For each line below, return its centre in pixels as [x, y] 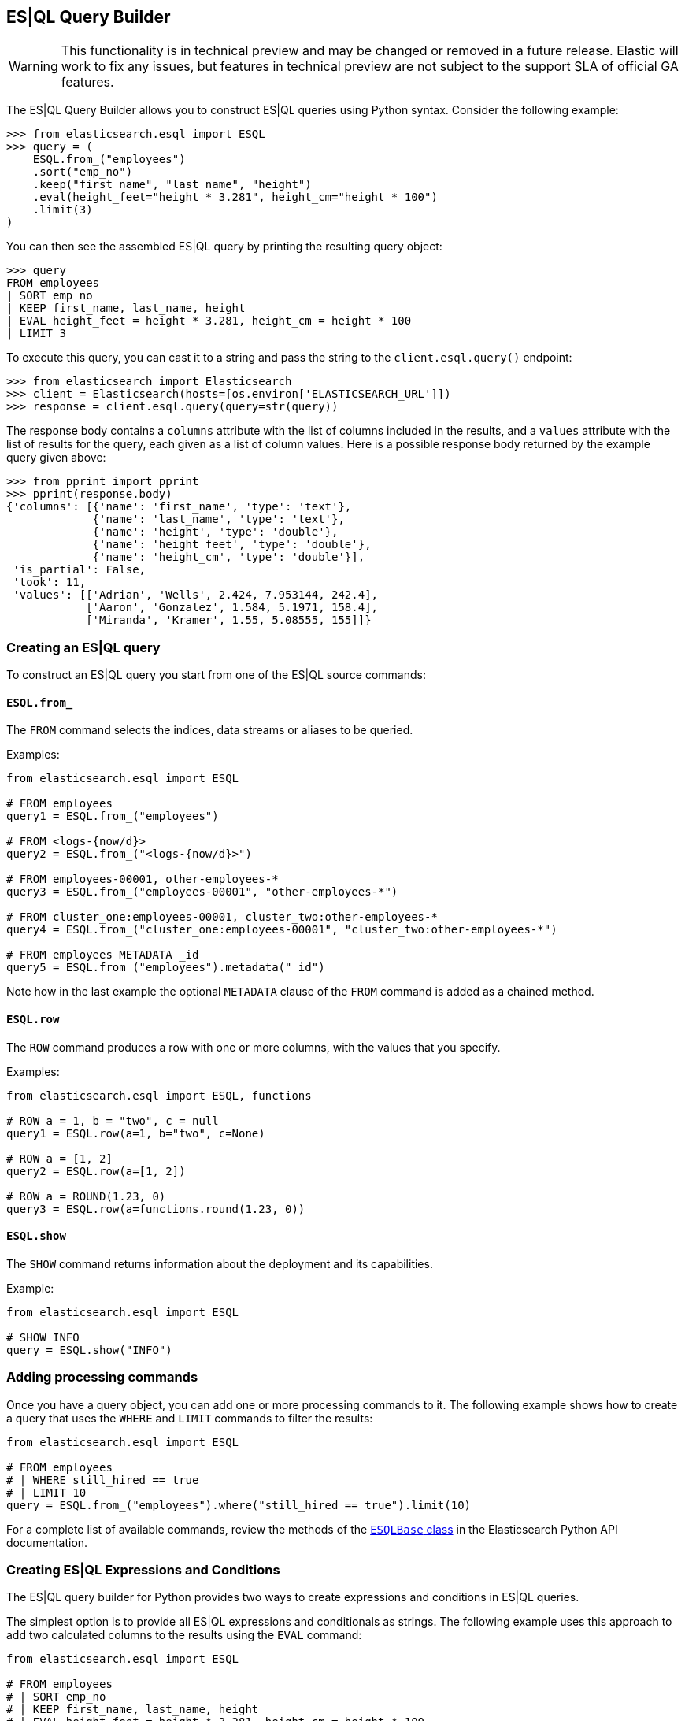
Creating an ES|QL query [83, 647]
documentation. [47, 1542]
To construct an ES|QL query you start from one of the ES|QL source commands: [216, 675]
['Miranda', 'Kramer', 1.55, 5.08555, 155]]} [229, 620]
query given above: [56, 458]
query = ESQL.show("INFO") [89, 1350]
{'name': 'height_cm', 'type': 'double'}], [229, 557]
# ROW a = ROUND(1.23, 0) [86, 1196]
